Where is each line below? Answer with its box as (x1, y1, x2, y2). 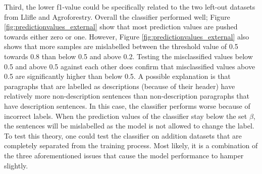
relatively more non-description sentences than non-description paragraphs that (4, 91, 249, 101)
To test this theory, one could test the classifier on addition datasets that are (4, 130, 242, 141)
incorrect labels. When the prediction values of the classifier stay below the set (4, 110, 247, 121)
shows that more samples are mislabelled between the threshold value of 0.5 (4, 41, 238, 52)
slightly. (4, 160, 28, 170)
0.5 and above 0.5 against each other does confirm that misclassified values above (4, 61, 255, 71)
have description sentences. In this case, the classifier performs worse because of (4, 100, 250, 111)
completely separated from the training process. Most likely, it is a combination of (4, 140, 258, 151)
